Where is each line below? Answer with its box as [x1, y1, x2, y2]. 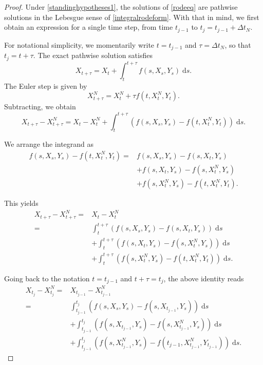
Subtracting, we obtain [4, 101, 76, 112]
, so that [224, 39, 251, 50]
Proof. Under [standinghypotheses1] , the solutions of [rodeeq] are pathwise [4, 2, 238, 12]
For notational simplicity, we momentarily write [4, 39, 155, 50]
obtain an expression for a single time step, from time [4, 22, 173, 32]
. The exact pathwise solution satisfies [33, 50, 153, 61]
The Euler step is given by [4, 80, 87, 91]
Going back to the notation [4, 273, 90, 283]
